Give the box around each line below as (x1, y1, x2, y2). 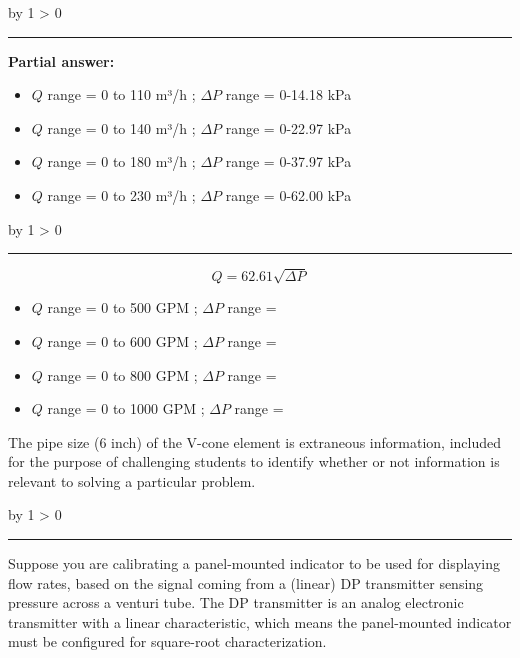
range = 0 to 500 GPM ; (47, 297, 198, 318)
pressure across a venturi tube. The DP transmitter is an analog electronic (8, 592, 464, 613)
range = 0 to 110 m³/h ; (47, 84, 196, 105)
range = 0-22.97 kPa (225, 117, 352, 138)
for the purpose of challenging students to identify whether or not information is (8, 451, 500, 472)
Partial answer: (8, 50, 115, 71)
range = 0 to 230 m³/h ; (47, 184, 196, 205)
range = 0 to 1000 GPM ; (47, 398, 205, 419)
